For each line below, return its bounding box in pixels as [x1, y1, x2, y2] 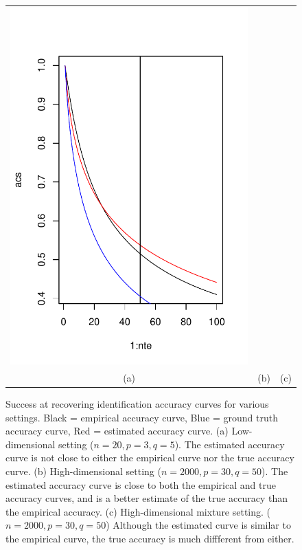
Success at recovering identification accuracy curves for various [5, 396, 269, 410]
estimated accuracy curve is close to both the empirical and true [5, 477, 276, 492]
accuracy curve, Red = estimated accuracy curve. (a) [5, 423, 229, 438]
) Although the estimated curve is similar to [106, 518, 291, 532]
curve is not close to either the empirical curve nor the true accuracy [5, 450, 294, 465]
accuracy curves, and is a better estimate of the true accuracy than [5, 491, 288, 505]
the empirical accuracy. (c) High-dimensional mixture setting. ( [5, 504, 271, 518]
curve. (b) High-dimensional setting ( [5, 463, 161, 478]
